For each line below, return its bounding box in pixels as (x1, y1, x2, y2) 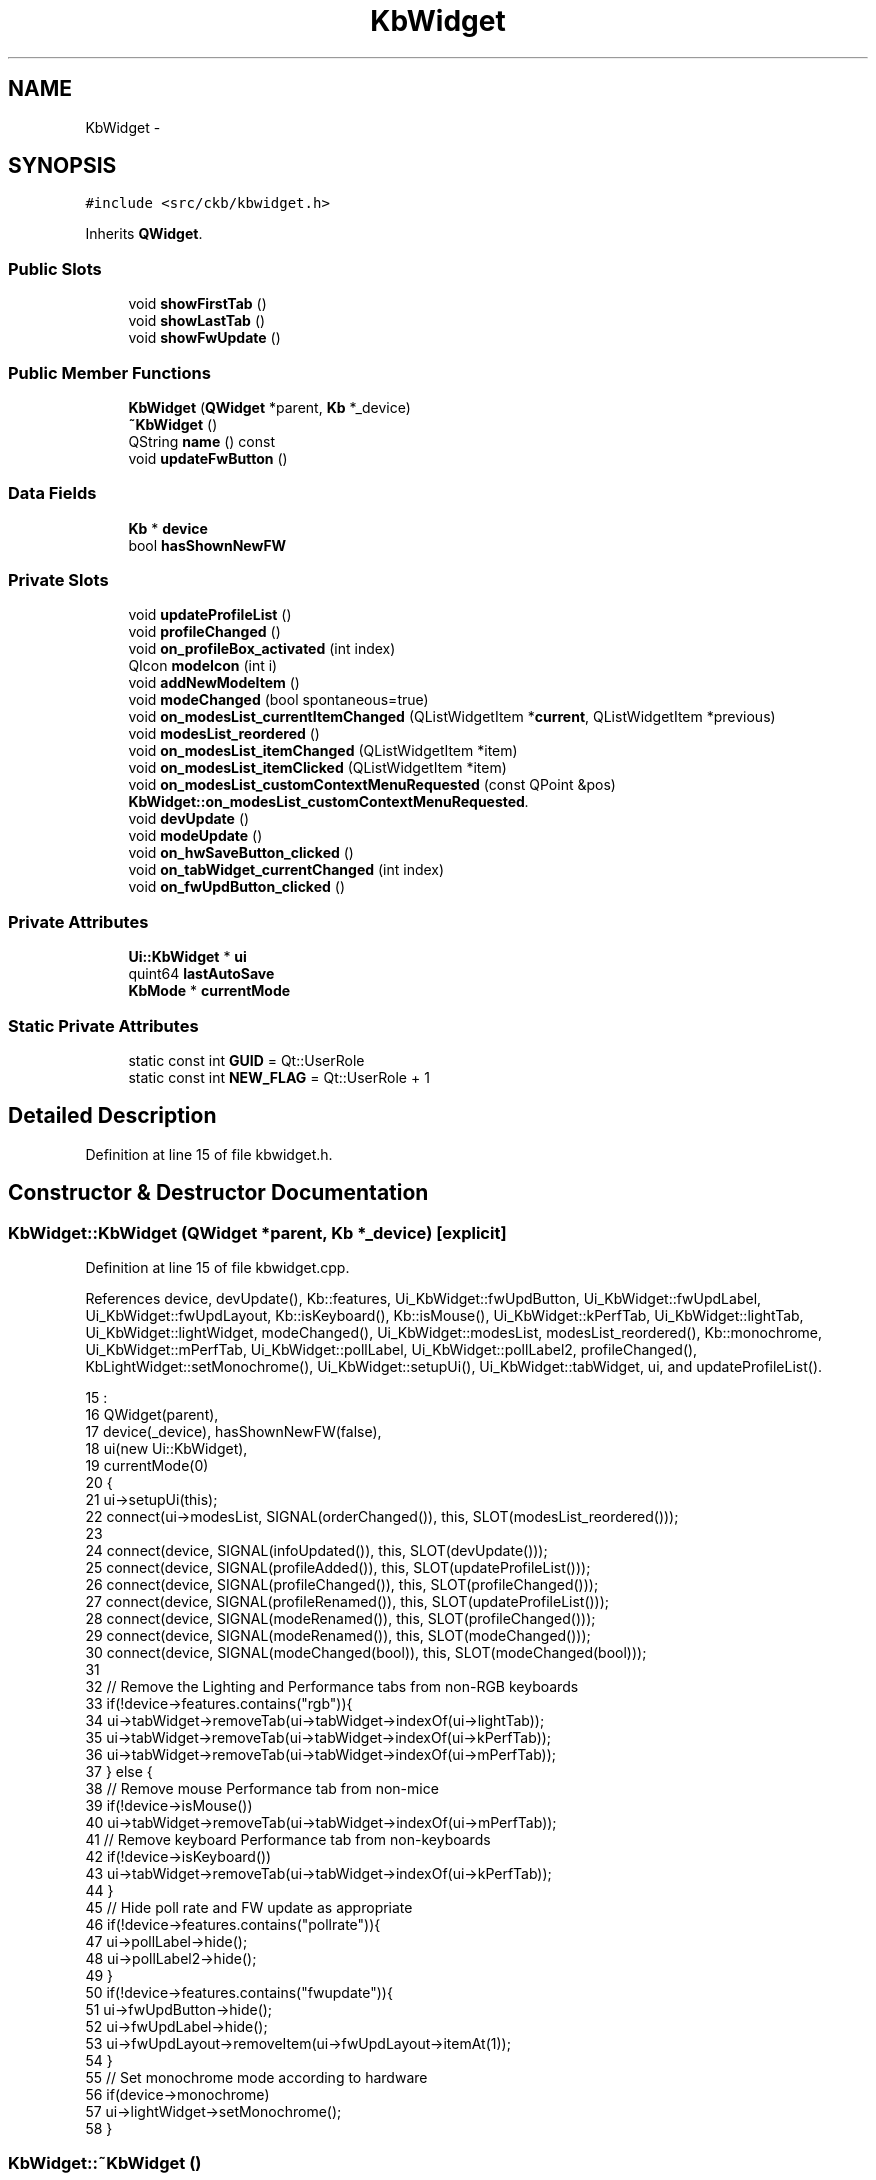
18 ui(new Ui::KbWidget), (85, 1440, 248, 1457)
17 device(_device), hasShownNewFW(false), (85, 1423, 382, 1440)
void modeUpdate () (128, 827, 263, 845)
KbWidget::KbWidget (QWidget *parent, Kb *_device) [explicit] (8, 1222, 507, 1243)
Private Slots (8, 570, 109, 591)
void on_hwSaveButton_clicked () (128, 844, 354, 862)
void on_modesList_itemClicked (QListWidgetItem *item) (128, 759, 507, 777)
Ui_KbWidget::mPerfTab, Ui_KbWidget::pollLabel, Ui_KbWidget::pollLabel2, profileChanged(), (85, 1341, 698, 1358)
